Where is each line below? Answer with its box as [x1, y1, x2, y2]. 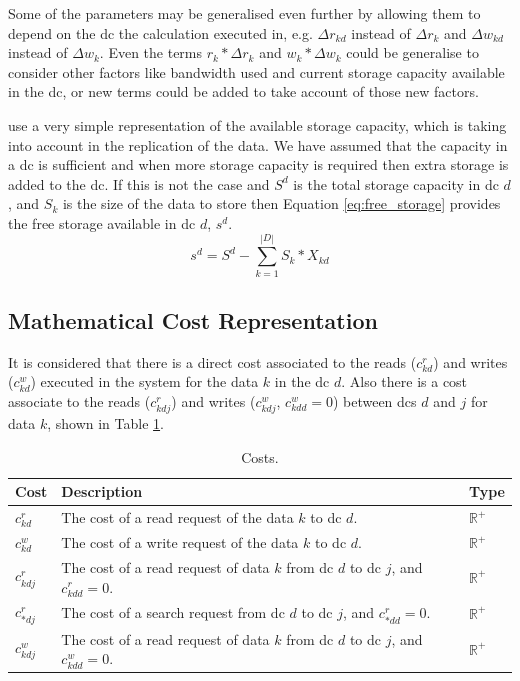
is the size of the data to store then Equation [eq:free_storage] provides [62, 193, 501, 214]
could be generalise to [346, 42, 479, 63]
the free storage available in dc [8, 212, 196, 233]
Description [61, 481, 143, 502]
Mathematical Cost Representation [8, 305, 378, 336]
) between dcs [332, 391, 417, 412]
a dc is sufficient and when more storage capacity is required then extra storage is [8, 154, 509, 175]
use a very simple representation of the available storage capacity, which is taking [8, 114, 507, 135]
